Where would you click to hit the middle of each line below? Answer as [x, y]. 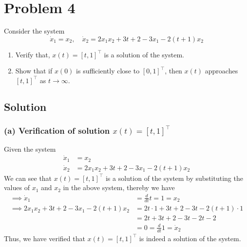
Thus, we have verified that [45, 238]
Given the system [30, 149]
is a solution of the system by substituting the [174, 178]
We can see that [28, 178]
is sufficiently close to [108, 71]
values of [17, 187]
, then [173, 71]
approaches [221, 71]
